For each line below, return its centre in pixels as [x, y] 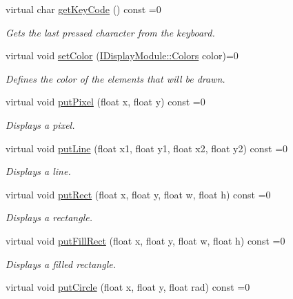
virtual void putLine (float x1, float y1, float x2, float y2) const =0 [147, 148]
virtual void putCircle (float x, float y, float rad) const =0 [128, 287]
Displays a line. [38, 171]
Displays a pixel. [40, 124]
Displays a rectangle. [49, 217]
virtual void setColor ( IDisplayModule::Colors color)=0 [122, 55]
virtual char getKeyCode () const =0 [83, 9]
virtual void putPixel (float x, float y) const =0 [105, 102]
